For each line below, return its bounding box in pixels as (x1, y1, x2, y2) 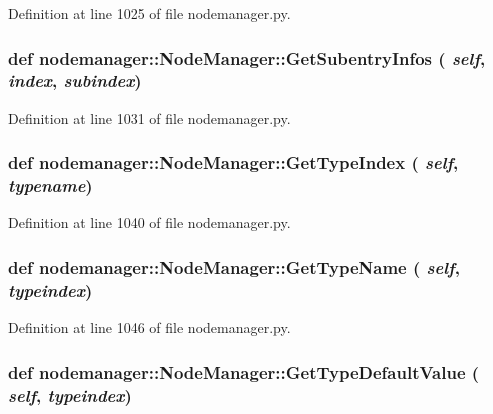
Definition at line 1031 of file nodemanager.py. (8, 107, 291, 128)
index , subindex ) (8, 68, 142, 93)
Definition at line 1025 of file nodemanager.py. (8, 3, 291, 23)
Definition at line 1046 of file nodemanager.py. (8, 317, 291, 338)
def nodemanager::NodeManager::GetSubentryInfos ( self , (8, 45, 486, 70)
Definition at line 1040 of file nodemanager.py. (8, 212, 291, 233)
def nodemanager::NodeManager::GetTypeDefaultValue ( (8, 359, 480, 384)
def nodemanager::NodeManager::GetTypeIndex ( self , (8, 150, 459, 175)
